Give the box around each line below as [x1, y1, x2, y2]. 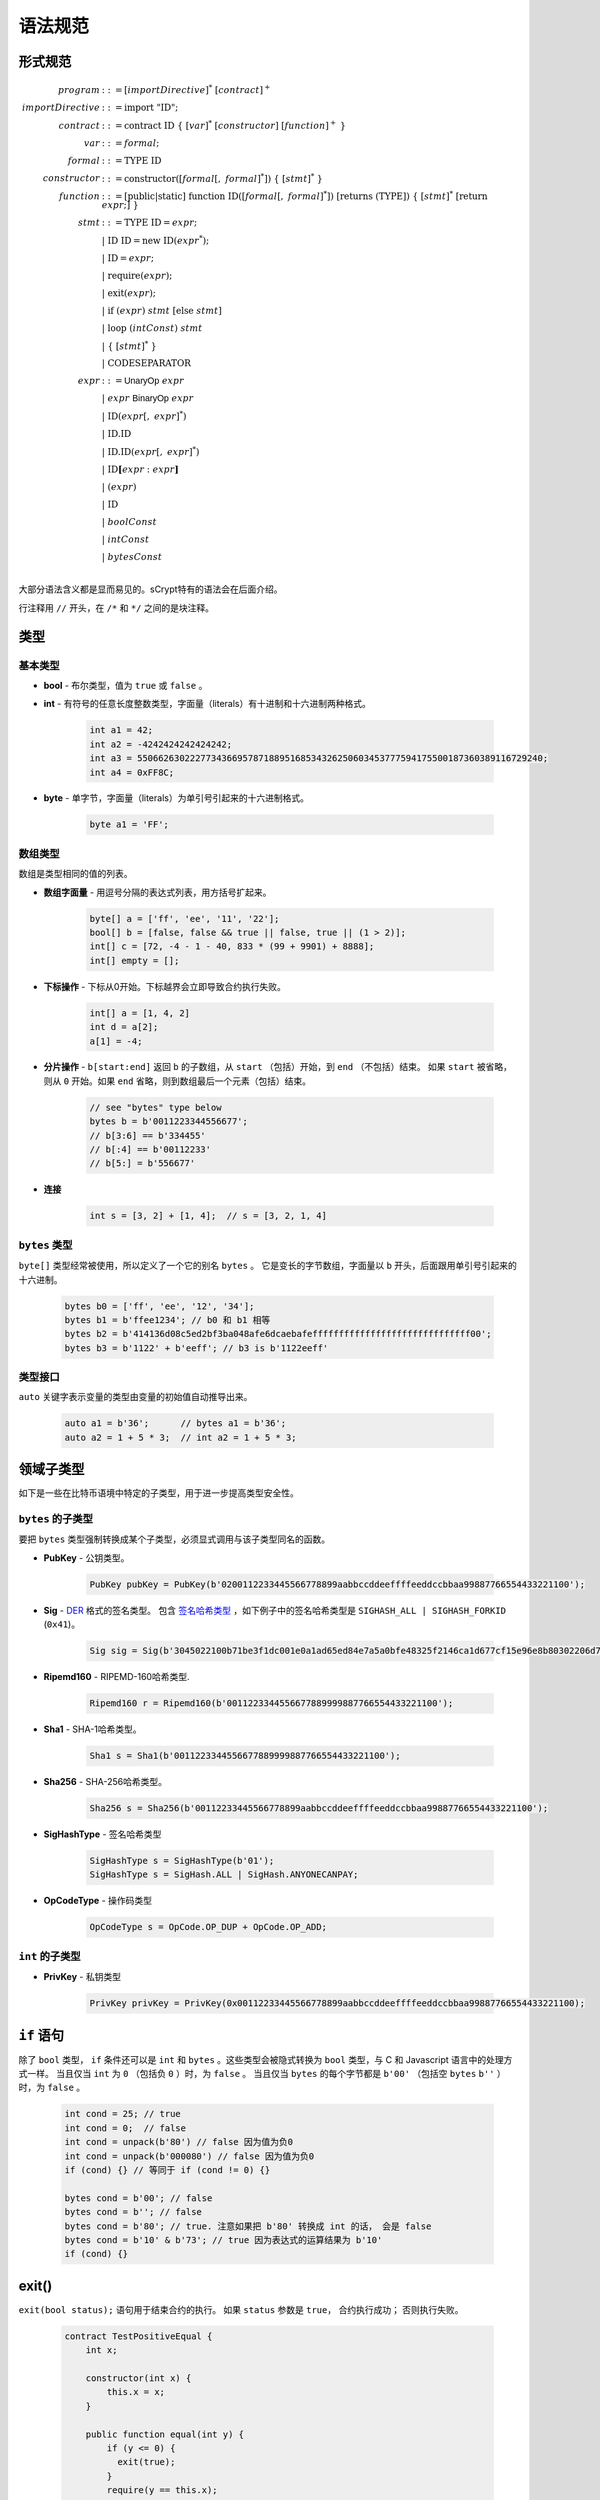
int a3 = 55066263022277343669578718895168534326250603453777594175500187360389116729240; [89, 753, 549, 764]
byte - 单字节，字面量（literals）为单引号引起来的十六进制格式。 [43, 792, 310, 804]
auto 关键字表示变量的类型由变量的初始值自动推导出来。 [18, 1391, 253, 1403]
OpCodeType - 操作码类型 [43, 1895, 153, 1907]
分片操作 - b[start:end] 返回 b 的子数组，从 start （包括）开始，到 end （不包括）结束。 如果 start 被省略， [43, 1061, 512, 1073]
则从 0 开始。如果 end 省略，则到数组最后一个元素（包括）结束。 [43, 1075, 312, 1087]
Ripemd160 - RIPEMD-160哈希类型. [43, 1671, 190, 1683]
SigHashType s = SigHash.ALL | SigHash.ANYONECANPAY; [89, 1869, 359, 1880]
